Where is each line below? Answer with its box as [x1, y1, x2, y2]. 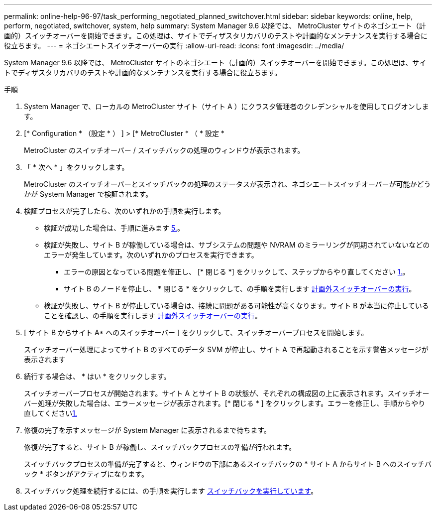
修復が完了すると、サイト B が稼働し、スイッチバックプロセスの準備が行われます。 [24, 443, 296, 451]
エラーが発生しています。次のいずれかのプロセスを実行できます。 [44, 251, 258, 259]
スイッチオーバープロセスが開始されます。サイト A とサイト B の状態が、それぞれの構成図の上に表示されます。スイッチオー [24, 389, 430, 397]
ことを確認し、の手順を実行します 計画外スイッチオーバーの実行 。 [44, 311, 262, 320]
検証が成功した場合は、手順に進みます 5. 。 [44, 224, 184, 232]
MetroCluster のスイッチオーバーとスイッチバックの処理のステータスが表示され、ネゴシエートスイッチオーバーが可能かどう [24, 180, 431, 188]
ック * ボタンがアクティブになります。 [24, 470, 148, 478]
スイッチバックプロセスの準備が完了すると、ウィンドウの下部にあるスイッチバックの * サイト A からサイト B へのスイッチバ [24, 460, 432, 468]
